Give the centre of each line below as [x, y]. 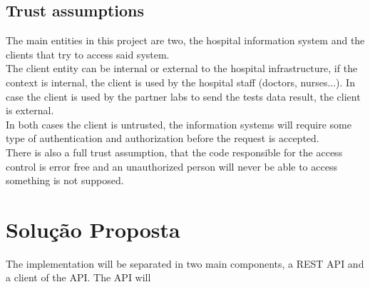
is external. [30, 110]
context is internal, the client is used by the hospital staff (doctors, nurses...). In [180, 82]
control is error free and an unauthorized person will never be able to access [171, 166]
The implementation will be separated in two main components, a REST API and [185, 263]
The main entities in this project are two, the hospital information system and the [185, 40]
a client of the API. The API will [78, 277]
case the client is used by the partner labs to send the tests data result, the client [183, 96]
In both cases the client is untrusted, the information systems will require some [179, 124]
